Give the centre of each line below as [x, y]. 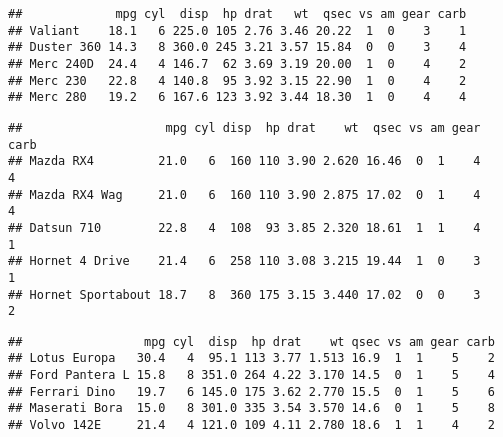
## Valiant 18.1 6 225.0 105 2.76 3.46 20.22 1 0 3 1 [237, 30]
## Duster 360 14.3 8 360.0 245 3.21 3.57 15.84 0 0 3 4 [237, 47]
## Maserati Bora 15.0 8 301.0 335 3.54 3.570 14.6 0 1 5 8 [251, 408]
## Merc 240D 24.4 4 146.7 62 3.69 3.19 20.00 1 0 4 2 [237, 63]
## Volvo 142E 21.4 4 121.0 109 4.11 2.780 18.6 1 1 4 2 [251, 425]
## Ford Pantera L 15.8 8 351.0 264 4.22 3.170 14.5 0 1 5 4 [251, 375]
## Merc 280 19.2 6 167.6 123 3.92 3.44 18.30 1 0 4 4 [237, 97]
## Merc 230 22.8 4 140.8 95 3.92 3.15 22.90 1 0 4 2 [237, 80]
